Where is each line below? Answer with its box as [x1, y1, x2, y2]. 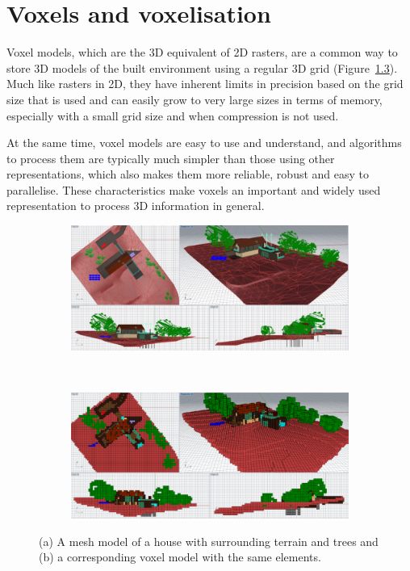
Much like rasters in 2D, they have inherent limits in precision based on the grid [6, 75, 404, 92]
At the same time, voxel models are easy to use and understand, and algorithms [6, 134, 402, 151]
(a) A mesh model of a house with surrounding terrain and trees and [39, 532, 379, 549]
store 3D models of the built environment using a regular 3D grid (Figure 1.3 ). [6, 59, 398, 76]
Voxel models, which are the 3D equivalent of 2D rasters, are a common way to [6, 44, 398, 61]
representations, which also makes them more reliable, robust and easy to [6, 166, 370, 183]
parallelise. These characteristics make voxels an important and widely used [6, 181, 381, 198]
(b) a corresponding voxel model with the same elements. [39, 548, 321, 565]
